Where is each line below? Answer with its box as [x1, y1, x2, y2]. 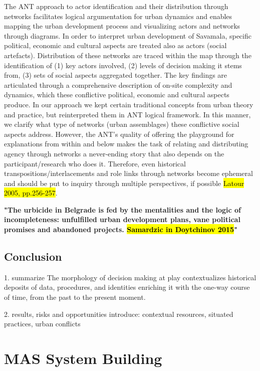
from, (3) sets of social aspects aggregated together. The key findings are [4, 70, 227, 80]
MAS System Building [4, 348, 162, 368]
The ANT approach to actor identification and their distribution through [4, 1, 228, 11]
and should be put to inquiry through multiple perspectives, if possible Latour [4, 177, 244, 188]
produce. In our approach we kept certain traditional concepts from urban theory [4, 99, 253, 109]
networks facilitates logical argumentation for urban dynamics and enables [4, 11, 232, 21]
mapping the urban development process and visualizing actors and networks [4, 21, 240, 31]
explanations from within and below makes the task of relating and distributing [4, 138, 248, 149]
